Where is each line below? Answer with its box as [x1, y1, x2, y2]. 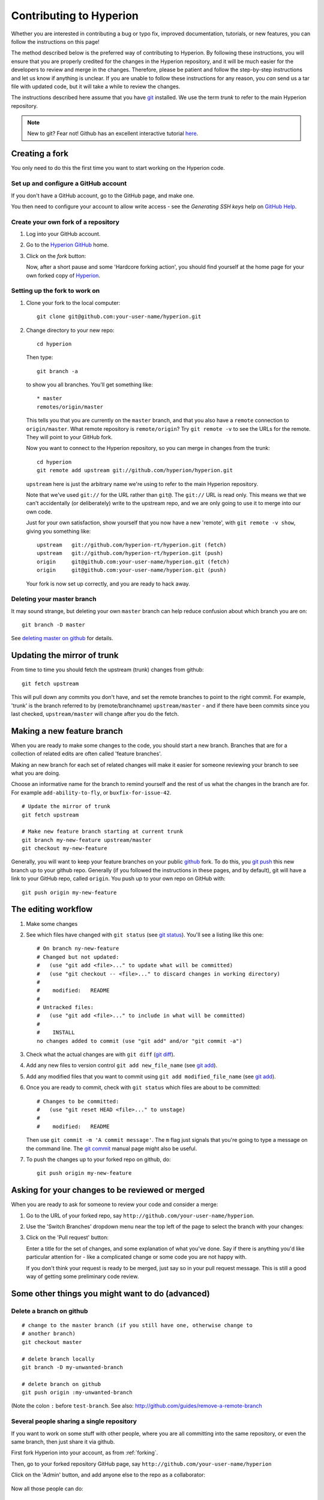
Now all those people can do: [11, 1485, 83, 1492]
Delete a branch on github [11, 1307, 88, 1315]
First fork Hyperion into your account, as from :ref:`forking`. [11, 1449, 158, 1456]
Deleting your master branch [11, 595, 97, 603]
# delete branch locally [22, 1355, 95, 1362]
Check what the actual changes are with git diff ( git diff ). [26, 1051, 175, 1058]
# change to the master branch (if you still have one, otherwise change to [22, 1322, 253, 1328]
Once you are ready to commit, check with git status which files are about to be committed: [26, 1084, 261, 1091]
